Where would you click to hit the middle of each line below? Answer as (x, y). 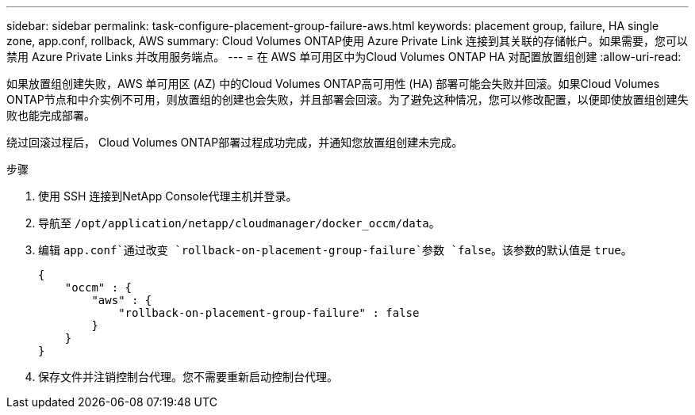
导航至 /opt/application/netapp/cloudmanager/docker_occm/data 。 (239, 223)
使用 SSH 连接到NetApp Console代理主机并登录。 (168, 196)
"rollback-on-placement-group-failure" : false (269, 313)
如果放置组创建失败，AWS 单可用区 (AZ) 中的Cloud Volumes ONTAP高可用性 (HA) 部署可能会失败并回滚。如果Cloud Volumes (333, 84)
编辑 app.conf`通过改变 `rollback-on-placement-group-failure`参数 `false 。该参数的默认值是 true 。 (335, 250)
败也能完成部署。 (51, 115)
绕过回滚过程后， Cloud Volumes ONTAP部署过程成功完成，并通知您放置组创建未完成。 (235, 142)
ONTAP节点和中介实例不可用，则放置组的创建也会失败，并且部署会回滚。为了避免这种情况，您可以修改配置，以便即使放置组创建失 (347, 99)
